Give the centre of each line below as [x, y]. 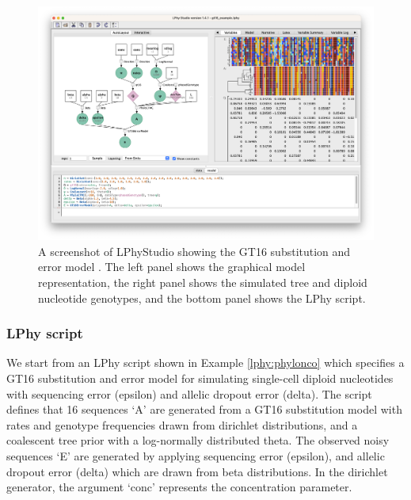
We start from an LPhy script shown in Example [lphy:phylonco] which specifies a [205, 363]
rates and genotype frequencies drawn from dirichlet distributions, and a [182, 424]
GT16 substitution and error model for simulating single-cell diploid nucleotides [200, 378]
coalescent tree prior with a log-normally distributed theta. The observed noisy [198, 440]
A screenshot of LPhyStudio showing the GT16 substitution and [194, 251]
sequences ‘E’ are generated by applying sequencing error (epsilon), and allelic [196, 455]
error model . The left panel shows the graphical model [172, 267]
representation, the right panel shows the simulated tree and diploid [203, 282]
